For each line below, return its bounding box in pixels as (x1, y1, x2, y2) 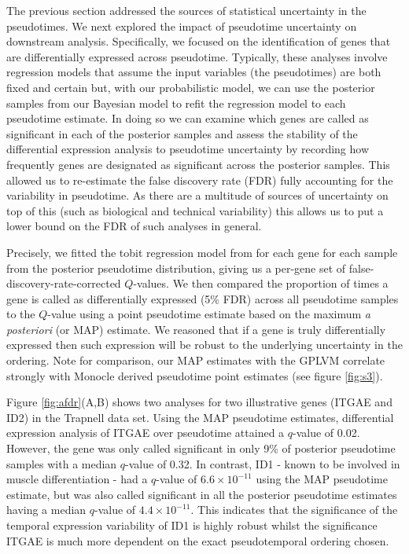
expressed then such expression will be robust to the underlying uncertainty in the (6, 336, 403, 353)
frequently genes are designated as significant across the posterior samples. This (6, 156, 390, 172)
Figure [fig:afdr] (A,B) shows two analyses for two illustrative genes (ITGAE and (6, 394, 392, 410)
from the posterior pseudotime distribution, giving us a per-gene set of (6, 259, 346, 276)
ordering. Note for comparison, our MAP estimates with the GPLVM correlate (6, 352, 385, 369)
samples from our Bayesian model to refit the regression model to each (6, 94, 346, 111)
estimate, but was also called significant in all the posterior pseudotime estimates (6, 486, 397, 502)
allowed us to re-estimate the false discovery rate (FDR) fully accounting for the (6, 171, 393, 188)
